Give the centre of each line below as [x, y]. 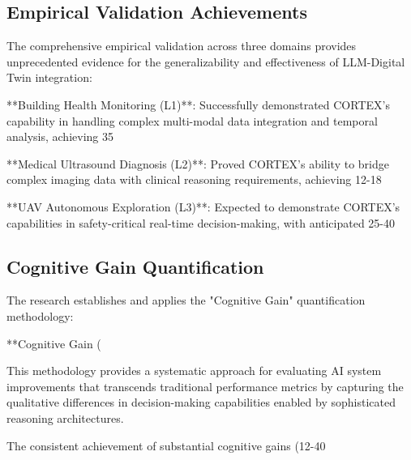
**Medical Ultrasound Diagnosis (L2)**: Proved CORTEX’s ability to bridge [198, 163]
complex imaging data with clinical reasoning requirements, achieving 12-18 [194, 179]
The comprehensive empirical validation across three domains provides [182, 46]
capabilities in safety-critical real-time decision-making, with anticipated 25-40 [201, 222]
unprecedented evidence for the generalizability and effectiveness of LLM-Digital [206, 61]
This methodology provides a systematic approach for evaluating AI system [194, 371]
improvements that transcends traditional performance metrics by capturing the [205, 386]
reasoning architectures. [65, 417]
